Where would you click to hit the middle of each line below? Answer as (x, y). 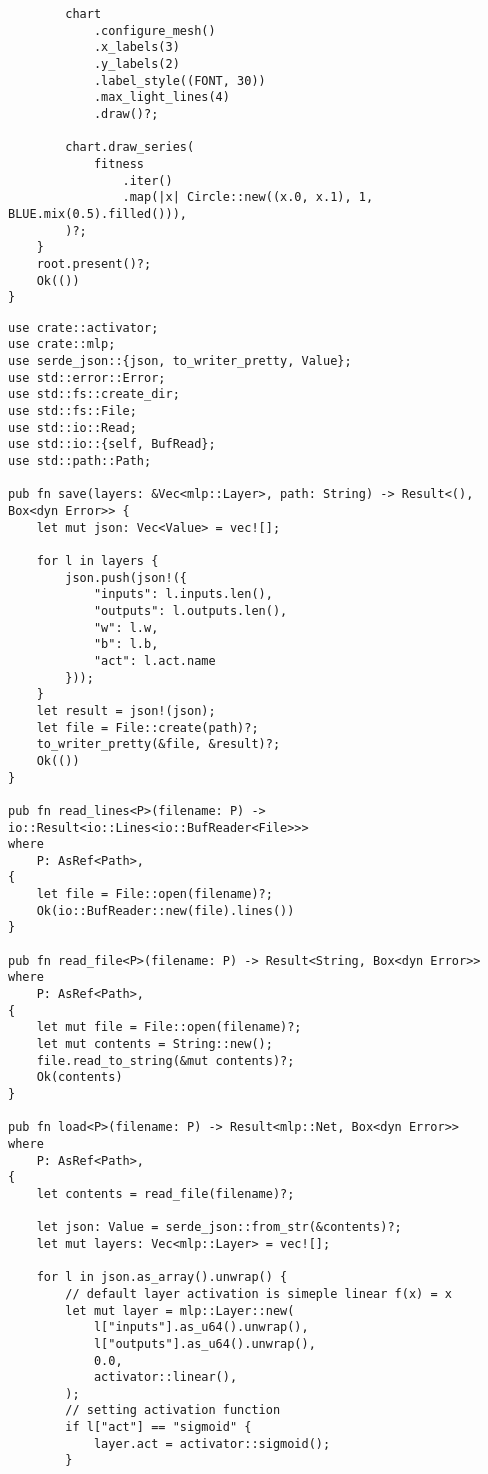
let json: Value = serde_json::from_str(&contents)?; (219, 1227)
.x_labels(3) (136, 47)
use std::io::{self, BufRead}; (112, 444)
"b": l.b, (126, 644)
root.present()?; (94, 263)
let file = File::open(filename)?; (154, 894)
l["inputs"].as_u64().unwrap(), (201, 1327)
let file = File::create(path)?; (147, 727)
